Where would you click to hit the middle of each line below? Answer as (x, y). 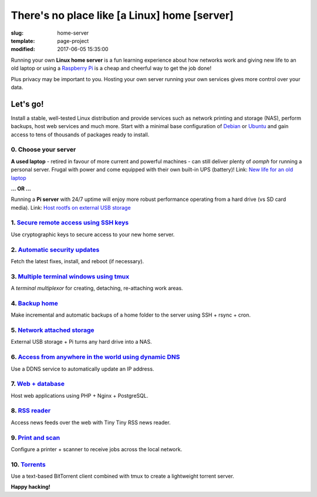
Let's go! (27, 104)
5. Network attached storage (53, 330)
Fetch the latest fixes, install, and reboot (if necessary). (77, 261)
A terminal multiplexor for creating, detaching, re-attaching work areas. (97, 288)
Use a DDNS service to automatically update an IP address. (82, 369)
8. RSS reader (31, 411)
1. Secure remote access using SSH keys (70, 223)
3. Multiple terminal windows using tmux (70, 276)
